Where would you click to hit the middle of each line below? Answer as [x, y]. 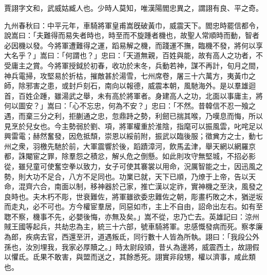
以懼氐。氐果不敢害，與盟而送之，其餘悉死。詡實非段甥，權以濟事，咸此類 [130, 257]
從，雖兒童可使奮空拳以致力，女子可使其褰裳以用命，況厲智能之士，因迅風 [130, 166]
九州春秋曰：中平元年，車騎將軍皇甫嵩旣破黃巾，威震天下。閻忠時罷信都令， [133, 25]
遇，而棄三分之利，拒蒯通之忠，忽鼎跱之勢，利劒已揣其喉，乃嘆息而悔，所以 [133, 115]
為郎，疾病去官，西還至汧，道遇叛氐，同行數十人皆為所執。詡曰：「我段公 [128, 237]
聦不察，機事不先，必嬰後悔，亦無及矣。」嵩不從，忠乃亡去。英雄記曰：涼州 [132, 216]
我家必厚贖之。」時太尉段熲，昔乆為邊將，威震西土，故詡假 [160, 246]
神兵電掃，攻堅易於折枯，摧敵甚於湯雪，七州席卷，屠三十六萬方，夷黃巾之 [130, 75]
